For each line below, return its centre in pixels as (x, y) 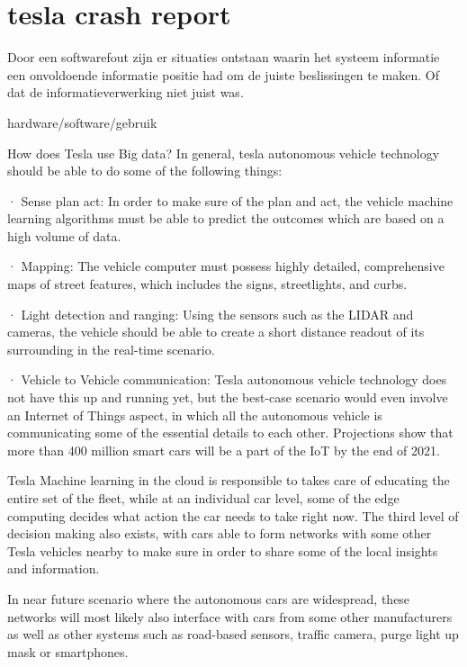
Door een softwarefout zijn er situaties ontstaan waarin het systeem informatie (224, 57)
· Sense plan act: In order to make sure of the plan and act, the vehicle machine (230, 200)
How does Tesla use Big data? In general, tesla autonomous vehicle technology (224, 153)
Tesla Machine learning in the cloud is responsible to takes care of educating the (229, 480)
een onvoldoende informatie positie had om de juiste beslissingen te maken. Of (223, 74)
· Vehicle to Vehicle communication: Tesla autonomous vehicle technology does (227, 379)
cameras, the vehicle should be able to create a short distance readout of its (216, 332)
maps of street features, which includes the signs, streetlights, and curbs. (207, 284)
